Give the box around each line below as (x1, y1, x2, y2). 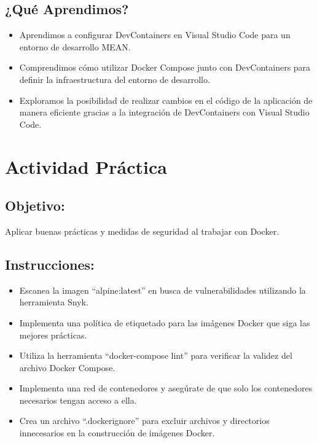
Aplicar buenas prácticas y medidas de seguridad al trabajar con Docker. (5, 224, 280, 237)
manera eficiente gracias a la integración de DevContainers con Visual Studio (19, 106, 310, 119)
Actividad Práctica (5, 154, 167, 179)
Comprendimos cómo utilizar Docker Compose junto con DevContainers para (19, 61, 311, 74)
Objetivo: (5, 196, 65, 215)
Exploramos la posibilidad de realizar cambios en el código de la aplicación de (19, 93, 313, 106)
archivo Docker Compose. (19, 361, 115, 374)
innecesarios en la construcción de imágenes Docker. (19, 426, 215, 439)
